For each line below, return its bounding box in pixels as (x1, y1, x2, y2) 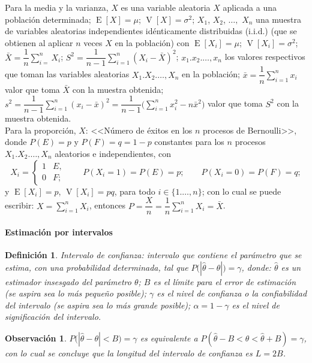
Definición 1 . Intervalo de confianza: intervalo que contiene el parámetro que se (5, 248, 302, 261)
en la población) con (115, 36, 190, 49)
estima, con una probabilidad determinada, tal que (5, 261, 188, 273)
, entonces (89, 199, 126, 211)
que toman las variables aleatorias (5, 68, 130, 80)
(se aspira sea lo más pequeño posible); (5, 287, 147, 300)
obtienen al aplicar (5, 36, 73, 49)
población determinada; (5, 13, 91, 25)
